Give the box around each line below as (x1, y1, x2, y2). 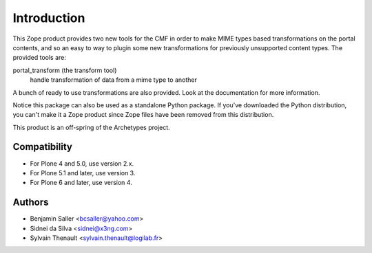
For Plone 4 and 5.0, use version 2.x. (30, 159, 134, 168)
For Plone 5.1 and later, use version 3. (30, 168, 136, 177)
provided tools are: (12, 54, 67, 62)
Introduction (12, 10, 85, 25)
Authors (12, 197, 49, 208)
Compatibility (12, 141, 72, 153)
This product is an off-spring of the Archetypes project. (12, 123, 170, 131)
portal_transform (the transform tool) (12, 66, 117, 74)
